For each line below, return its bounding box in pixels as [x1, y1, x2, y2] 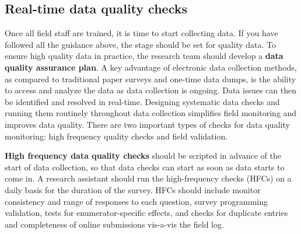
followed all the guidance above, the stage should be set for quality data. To [5, 38, 276, 50]
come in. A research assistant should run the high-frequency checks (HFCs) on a [5, 172, 292, 184]
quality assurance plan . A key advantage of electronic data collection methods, [5, 61, 297, 73]
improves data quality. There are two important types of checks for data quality [5, 118, 290, 130]
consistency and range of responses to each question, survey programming [5, 195, 268, 207]
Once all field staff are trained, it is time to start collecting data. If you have [5, 27, 278, 39]
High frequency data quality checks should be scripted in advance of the [5, 149, 281, 162]
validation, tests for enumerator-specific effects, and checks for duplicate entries [5, 207, 288, 219]
